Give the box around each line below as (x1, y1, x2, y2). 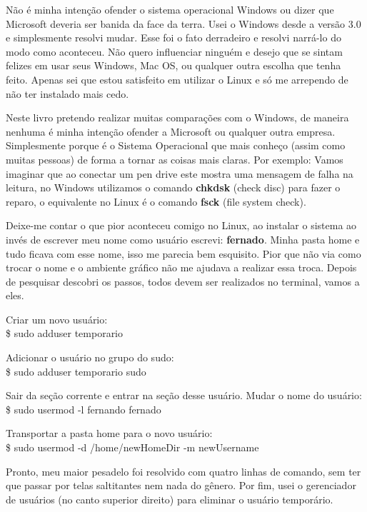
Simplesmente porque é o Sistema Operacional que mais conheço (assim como (6, 138, 346, 153)
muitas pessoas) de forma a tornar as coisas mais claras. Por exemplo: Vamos (6, 151, 343, 166)
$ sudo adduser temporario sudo (6, 363, 146, 378)
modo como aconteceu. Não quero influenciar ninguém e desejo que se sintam (6, 44, 343, 59)
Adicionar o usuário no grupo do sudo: (6, 350, 174, 365)
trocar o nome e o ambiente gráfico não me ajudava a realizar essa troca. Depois (6, 260, 357, 275)
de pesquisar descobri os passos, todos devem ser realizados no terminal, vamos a (6, 273, 360, 288)
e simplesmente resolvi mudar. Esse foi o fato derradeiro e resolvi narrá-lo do (6, 30, 341, 45)
